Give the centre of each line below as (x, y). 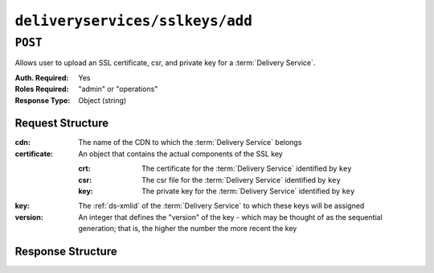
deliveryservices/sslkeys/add (134, 21)
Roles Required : (42, 89)
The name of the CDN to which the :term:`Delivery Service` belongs (190, 143)
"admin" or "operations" (118, 89)
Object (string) (102, 100)
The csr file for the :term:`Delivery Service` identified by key (241, 180)
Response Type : (43, 100)
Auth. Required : (42, 77)
